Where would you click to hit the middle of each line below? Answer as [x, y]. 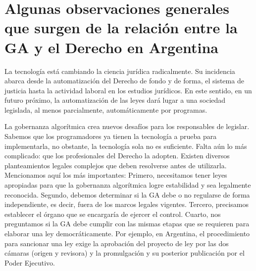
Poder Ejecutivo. [30, 262]
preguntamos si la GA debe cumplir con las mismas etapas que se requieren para [127, 224]
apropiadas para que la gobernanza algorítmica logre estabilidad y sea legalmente [128, 185]
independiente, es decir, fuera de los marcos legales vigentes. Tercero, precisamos [127, 204]
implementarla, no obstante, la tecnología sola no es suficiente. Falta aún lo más [126, 146]
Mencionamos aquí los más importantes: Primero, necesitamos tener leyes [116, 175]
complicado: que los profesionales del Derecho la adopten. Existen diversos [117, 156]
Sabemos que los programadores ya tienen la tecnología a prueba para [111, 136]
